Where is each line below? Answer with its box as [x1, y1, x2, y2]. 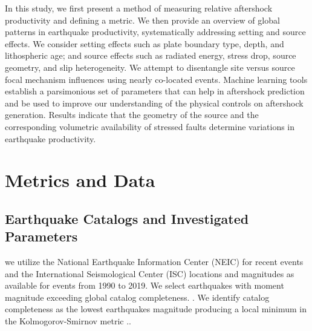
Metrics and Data [5, 168, 155, 192]
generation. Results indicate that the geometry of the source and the [5, 108, 259, 121]
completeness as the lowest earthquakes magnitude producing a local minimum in [5, 303, 307, 315]
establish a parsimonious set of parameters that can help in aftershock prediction [5, 85, 305, 97]
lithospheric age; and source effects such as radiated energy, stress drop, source [5, 49, 296, 62]
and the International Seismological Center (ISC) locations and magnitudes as [5, 267, 294, 280]
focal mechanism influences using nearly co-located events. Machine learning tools [5, 73, 308, 85]
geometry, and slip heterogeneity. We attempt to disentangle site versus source [5, 61, 295, 73]
